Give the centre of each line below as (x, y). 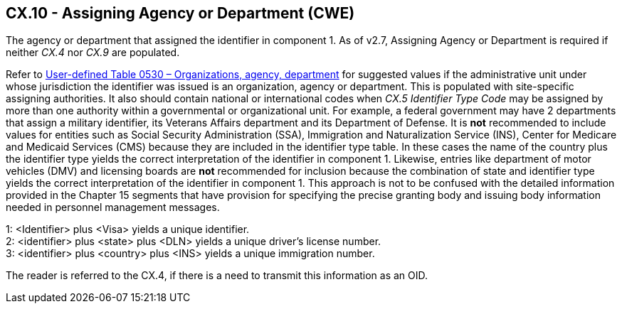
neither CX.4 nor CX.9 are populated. (93, 53)
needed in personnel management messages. (113, 207)
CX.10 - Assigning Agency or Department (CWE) (180, 13)
